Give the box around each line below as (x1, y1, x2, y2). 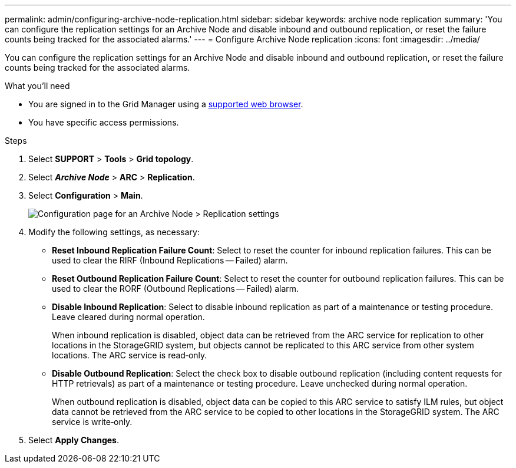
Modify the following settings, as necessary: (28, 227, 200, 237)
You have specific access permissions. (28, 117, 179, 127)
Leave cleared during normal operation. (52, 312, 205, 322)
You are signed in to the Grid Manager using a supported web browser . (28, 99, 303, 109)
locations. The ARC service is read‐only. (52, 350, 207, 360)
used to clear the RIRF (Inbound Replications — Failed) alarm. (52, 255, 288, 265)
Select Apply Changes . (28, 435, 119, 445)
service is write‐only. (52, 417, 133, 427)
